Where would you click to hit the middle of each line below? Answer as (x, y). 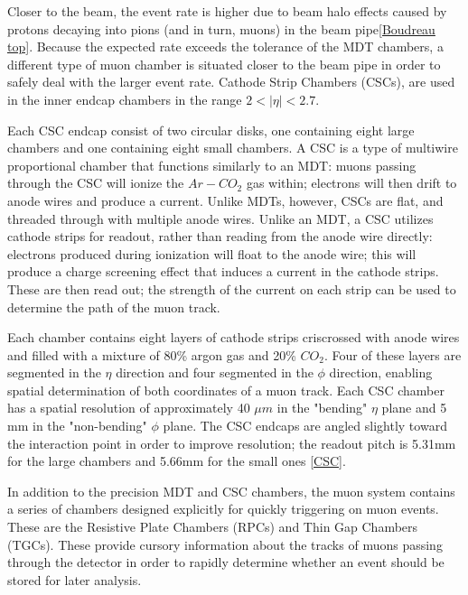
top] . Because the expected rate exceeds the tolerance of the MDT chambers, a (225, 46)
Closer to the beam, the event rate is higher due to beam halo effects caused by (227, 11)
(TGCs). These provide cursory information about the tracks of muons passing (225, 544)
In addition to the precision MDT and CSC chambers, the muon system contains (231, 491)
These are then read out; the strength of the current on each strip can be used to (232, 288)
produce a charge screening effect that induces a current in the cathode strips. (223, 271)
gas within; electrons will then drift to (351, 183)
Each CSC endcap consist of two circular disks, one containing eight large (211, 130)
